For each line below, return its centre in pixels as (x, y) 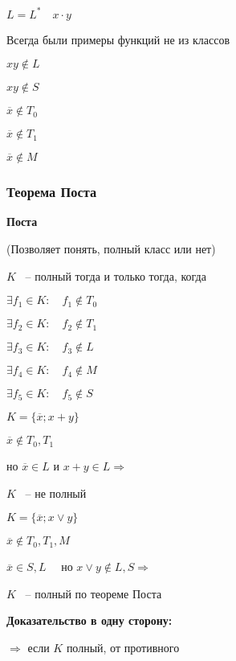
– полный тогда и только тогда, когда (116, 275)
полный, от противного (123, 648)
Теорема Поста (52, 192)
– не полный (56, 493)
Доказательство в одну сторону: (90, 620)
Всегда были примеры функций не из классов (118, 39)
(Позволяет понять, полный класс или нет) (111, 248)
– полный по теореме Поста (94, 593)
